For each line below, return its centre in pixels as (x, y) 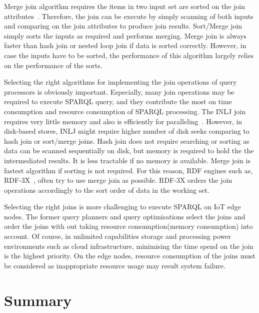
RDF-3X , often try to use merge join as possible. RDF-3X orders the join (118, 180)
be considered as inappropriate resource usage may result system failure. (115, 265)
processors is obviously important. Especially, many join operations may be (119, 91)
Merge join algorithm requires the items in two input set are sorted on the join (124, 6)
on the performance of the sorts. (53, 65)
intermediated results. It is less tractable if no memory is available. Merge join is (127, 160)
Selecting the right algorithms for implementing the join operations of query (120, 82)
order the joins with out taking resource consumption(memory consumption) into (128, 226)
